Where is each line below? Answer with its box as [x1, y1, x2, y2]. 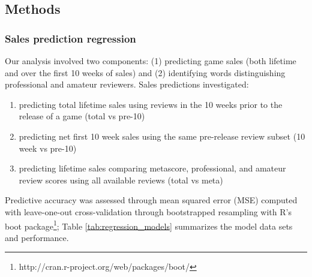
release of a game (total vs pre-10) [19, 110, 145, 122]
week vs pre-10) [19, 141, 77, 154]
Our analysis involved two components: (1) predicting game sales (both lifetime [5, 55, 296, 67]
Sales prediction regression [5, 31, 136, 46]
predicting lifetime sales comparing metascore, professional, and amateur [19, 162, 286, 174]
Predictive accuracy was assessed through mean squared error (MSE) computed [5, 194, 298, 206]
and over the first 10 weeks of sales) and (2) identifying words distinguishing [5, 66, 286, 79]
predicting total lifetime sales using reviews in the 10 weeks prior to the [19, 98, 283, 110]
